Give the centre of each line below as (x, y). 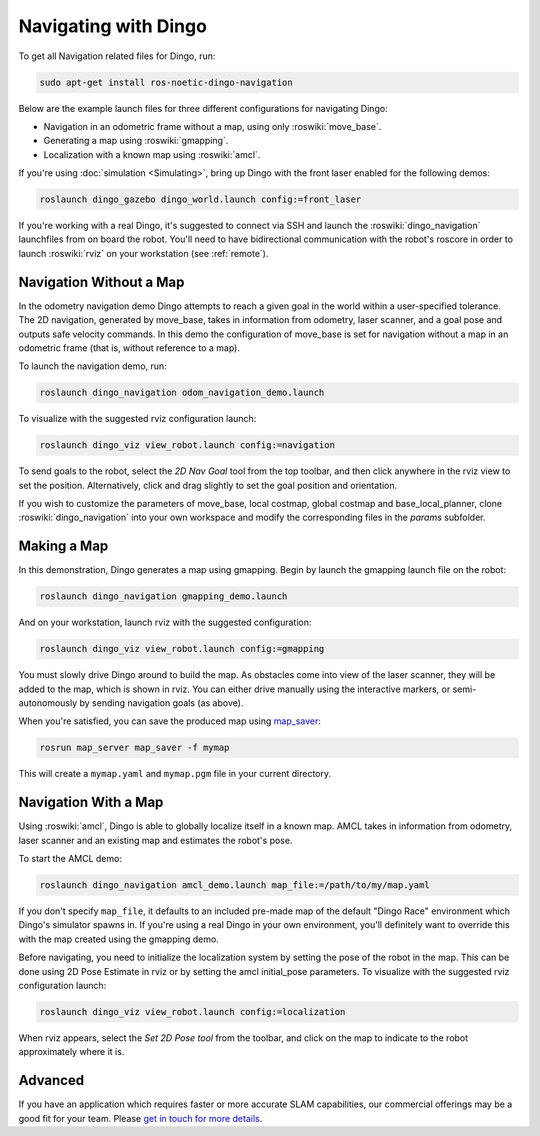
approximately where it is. (71, 1052)
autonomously (48, 703)
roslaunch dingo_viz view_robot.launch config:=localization (192, 1011)
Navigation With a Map (91, 802)
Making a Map (63, 546)
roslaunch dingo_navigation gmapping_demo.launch (163, 596)
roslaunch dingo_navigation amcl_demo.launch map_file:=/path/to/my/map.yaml (234, 885)
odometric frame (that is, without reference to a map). (129, 347)
